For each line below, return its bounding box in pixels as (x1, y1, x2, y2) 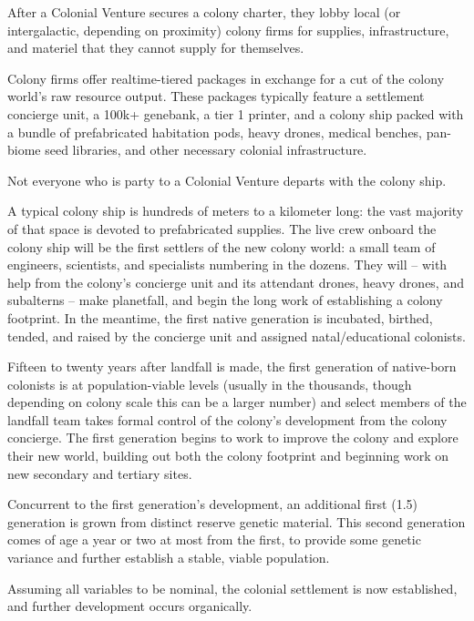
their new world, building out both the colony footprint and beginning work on (7, 446, 449, 465)
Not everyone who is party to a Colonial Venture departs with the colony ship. (7, 170, 447, 189)
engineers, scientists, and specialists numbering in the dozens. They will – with (7, 255, 448, 274)
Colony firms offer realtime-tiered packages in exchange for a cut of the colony (7, 68, 445, 87)
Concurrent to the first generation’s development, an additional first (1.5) (7, 494, 418, 514)
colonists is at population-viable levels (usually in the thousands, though (7, 374, 412, 393)
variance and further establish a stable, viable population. (7, 548, 330, 567)
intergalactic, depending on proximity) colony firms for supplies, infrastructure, (7, 20, 449, 39)
